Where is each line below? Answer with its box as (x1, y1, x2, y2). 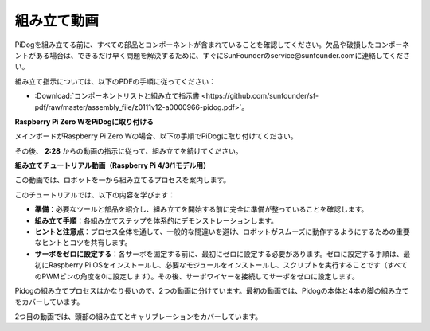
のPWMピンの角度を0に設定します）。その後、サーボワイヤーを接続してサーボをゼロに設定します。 (34, 271, 359, 281)
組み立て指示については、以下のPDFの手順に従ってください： (14, 76, 217, 86)
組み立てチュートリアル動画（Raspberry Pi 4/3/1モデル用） (14, 161, 211, 170)
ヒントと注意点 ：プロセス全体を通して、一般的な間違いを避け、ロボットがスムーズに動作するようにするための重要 (34, 227, 410, 236)
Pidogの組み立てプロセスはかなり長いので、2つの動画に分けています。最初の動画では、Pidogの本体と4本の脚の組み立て (14, 286, 409, 295)
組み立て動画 (14, 12, 100, 29)
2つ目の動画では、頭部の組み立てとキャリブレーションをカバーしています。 (14, 311, 263, 321)
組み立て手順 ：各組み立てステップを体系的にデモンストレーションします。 (34, 216, 279, 225)
